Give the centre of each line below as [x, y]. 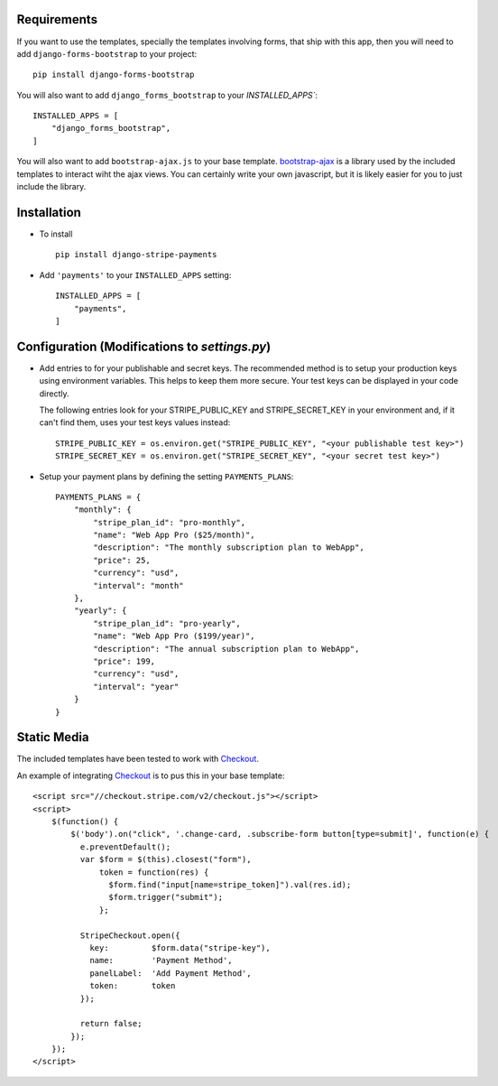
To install [56, 234]
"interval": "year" [136, 687]
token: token [133, 986]
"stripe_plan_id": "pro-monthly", [170, 522]
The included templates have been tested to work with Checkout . [138, 759]
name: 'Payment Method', [161, 961]
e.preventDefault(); [125, 847]
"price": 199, [124, 661]
